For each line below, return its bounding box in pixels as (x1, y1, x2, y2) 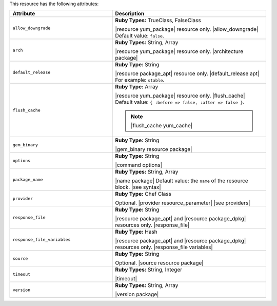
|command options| (115, 162, 163, 169)
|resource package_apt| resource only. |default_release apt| (115, 70, 260, 77)
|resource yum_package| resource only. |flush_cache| (115, 92, 246, 100)
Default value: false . (115, 32, 164, 40)
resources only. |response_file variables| (115, 244, 213, 251)
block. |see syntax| (115, 184, 161, 191)
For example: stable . (115, 76, 165, 84)
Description (115, 10, 145, 17)
